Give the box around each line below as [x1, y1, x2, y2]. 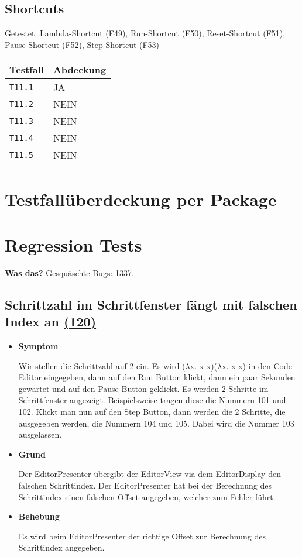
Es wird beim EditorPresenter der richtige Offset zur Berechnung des [18, 530, 266, 542]
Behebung [18, 510, 60, 522]
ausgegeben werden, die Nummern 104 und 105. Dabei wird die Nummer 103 [18, 417, 294, 429]
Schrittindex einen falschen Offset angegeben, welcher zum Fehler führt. [18, 490, 276, 503]
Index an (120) [5, 312, 97, 331]
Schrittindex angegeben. [18, 541, 105, 553]
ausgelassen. [18, 428, 62, 441]
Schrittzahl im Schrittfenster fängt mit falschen [5, 295, 297, 313]
